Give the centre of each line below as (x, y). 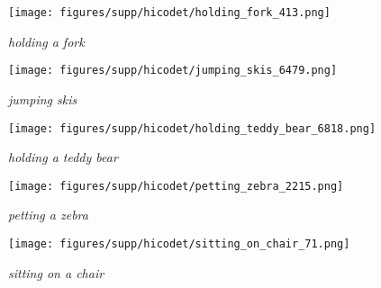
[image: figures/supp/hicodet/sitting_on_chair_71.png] (179, 244)
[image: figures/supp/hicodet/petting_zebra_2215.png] (176, 186)
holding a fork (46, 41)
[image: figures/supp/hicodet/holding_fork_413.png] (169, 13)
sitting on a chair (56, 272)
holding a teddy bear (63, 157)
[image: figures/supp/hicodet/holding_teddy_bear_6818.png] (192, 128)
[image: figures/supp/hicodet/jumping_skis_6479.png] (173, 71)
